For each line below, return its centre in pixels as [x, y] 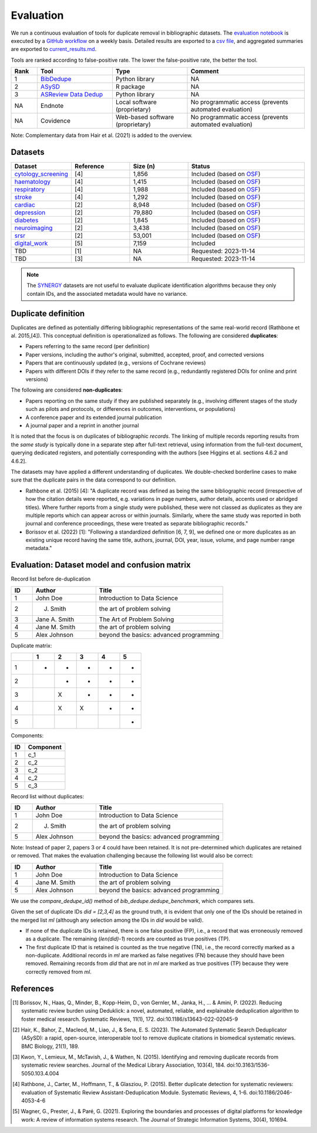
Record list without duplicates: [48, 796]
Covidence [55, 121]
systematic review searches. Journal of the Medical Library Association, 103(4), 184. [123, 1065]
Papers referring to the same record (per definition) [87, 346]
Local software [136, 102]
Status [201, 166]
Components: [27, 736]
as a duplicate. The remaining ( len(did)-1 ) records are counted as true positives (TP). [128, 939]
